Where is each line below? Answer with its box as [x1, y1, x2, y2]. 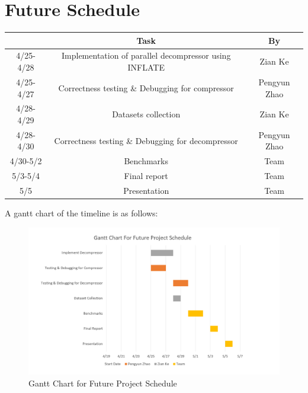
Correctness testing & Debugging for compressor [58, 81, 234, 94]
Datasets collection [112, 108, 181, 120]
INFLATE [127, 61, 165, 74]
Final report [124, 170, 168, 182]
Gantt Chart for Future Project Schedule [28, 377, 177, 389]
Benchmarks [124, 155, 168, 167]
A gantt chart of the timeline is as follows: [5, 207, 158, 219]
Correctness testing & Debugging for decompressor [54, 134, 238, 146]
